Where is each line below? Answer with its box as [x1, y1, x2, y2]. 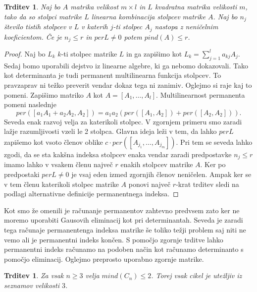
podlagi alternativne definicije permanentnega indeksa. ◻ [4, 188, 179, 199]
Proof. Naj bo [4, 48, 46, 58]
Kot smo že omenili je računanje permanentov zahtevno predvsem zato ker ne [4, 205, 240, 215]
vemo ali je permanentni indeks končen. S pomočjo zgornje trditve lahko [4, 234, 223, 244]
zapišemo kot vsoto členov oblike [4, 136, 103, 147]
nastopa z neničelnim [154, 21, 218, 32]
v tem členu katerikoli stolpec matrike [4, 178, 119, 189]
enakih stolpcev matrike [120, 159, 193, 170]
